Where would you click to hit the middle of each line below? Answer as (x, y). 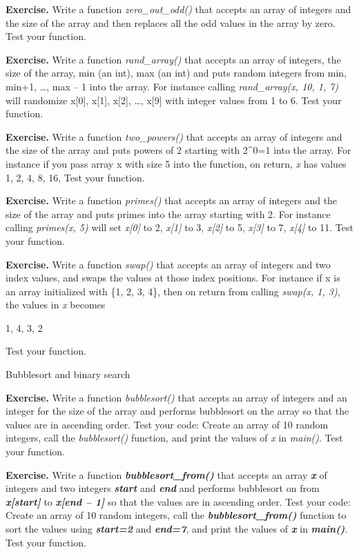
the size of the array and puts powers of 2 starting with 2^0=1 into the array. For (178, 150)
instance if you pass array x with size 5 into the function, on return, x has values (176, 163)
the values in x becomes (56, 305)
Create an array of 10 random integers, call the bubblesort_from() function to (176, 515)
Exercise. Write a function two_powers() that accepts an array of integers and (174, 136)
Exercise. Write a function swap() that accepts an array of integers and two (168, 264)
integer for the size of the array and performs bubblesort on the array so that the (177, 411)
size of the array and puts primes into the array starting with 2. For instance (168, 214)
